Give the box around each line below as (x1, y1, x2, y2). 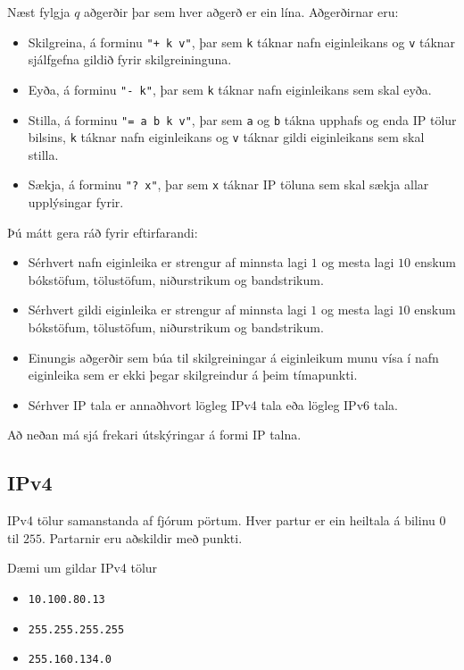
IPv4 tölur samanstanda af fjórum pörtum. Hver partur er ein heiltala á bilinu (7, 511, 435, 530)
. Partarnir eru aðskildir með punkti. (41, 528, 243, 547)
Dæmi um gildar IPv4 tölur (7, 558, 158, 577)
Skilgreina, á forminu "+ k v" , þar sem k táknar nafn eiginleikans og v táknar (28, 32, 456, 51)
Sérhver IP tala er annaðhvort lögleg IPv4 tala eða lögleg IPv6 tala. (28, 395, 398, 414)
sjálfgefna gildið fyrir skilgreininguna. (28, 50, 232, 69)
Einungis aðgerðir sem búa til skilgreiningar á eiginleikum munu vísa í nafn (28, 348, 439, 366)
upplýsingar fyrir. (28, 193, 124, 212)
